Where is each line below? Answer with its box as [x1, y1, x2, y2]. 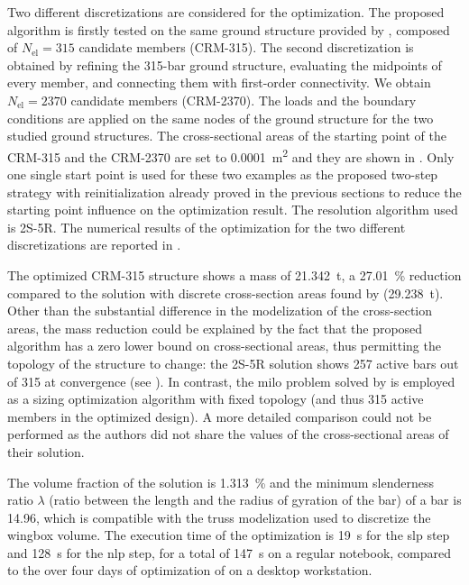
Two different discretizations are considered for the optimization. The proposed [7, 3, 445, 21]
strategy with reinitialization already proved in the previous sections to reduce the [7, 182, 462, 201]
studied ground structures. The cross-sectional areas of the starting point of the [7, 126, 446, 145]
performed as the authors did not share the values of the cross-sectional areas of [7, 425, 449, 443]
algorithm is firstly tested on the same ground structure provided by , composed [7, 20, 450, 39]
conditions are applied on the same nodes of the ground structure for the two [7, 108, 434, 127]
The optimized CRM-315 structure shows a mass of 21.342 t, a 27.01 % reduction [7, 265, 462, 284]
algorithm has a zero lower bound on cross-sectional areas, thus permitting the [7, 336, 441, 355]
